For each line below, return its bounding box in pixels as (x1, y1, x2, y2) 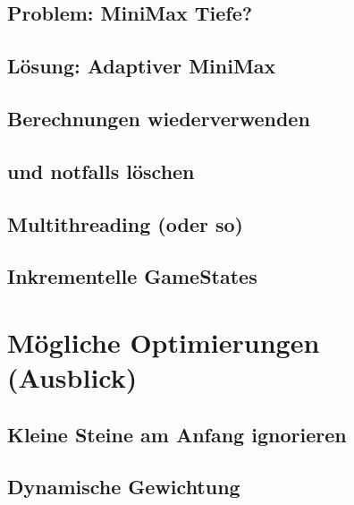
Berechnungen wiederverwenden (7, 104, 310, 132)
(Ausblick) (7, 359, 138, 396)
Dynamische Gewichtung (7, 473, 240, 501)
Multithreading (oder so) (7, 210, 243, 237)
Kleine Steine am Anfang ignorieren (7, 420, 347, 448)
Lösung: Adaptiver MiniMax (7, 52, 276, 80)
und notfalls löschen (7, 157, 195, 184)
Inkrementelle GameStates (7, 262, 257, 290)
